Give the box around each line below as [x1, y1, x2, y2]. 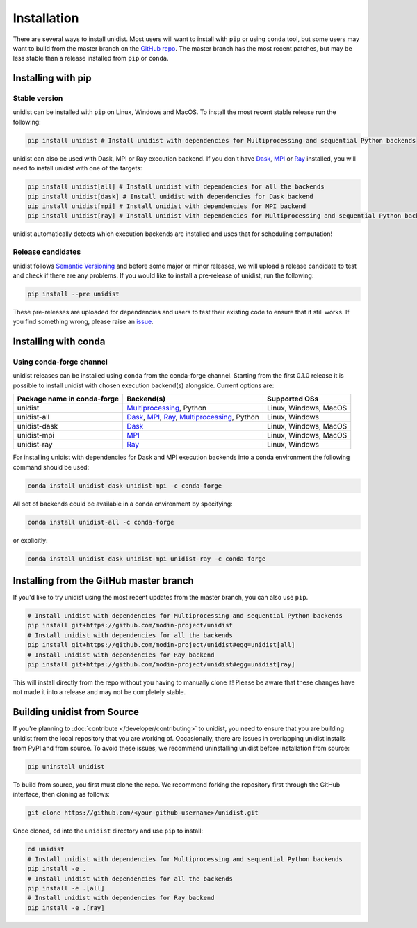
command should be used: [13, 463, 90, 471]
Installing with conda [13, 336, 106, 348]
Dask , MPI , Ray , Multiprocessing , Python [126, 413, 260, 422]
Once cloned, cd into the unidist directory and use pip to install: [13, 826, 204, 835]
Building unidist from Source [13, 706, 139, 718]
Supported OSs [266, 394, 319, 403]
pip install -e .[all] [27, 884, 105, 892]
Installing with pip [13, 72, 92, 84]
